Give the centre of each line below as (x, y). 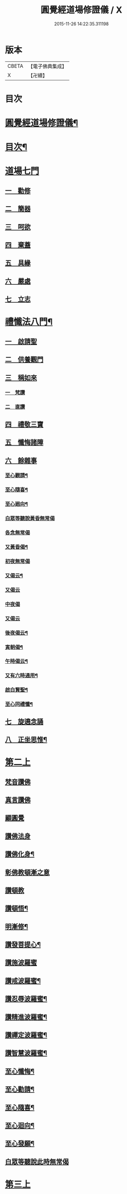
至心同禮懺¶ (19, 704)
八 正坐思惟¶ (26, 740)
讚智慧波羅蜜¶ (26, 1053)
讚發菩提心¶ (23, 945)
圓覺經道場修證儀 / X (81, 10)
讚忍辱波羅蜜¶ (26, 999)
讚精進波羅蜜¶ (26, 1017)
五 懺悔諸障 (24, 442)
